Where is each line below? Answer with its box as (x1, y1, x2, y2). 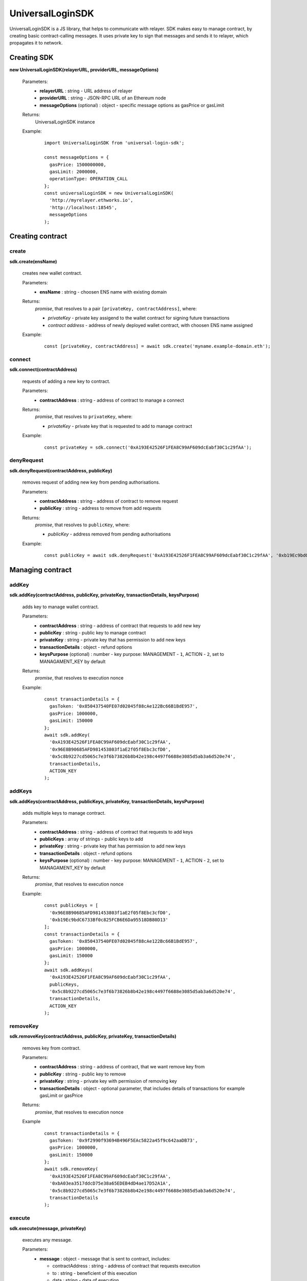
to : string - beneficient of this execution (52, 1270, 138, 1276)
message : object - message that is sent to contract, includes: (39, 1255, 171, 1262)
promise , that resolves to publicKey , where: (35, 522, 130, 528)
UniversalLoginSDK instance (35, 118, 95, 125)
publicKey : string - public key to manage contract (39, 629, 146, 635)
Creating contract (9, 232, 68, 241)
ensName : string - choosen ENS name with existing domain (39, 288, 167, 295)
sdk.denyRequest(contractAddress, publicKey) (9, 467, 113, 473)
